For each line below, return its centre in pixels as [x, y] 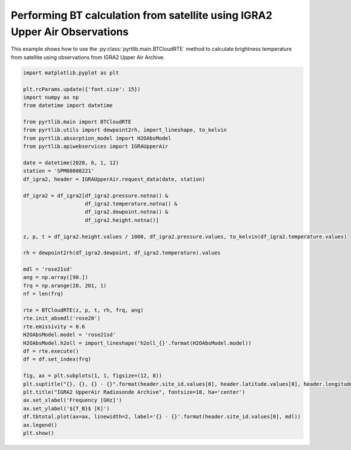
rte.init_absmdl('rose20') [62, 318]
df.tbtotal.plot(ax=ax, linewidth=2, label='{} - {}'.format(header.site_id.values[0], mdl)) [162, 417]
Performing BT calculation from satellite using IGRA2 [142, 15]
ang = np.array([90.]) [56, 277]
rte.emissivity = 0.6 [54, 327]
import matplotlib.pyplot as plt [71, 73]
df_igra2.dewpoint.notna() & [127, 212]
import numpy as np [51, 97]
